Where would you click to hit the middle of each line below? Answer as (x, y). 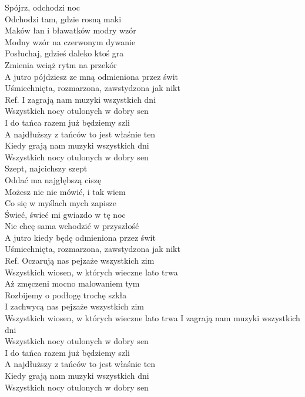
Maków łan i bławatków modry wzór (71, 30)
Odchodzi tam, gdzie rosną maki (63, 18)
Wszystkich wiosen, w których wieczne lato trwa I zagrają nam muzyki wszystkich (152, 318)
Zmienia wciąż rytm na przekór (61, 64)
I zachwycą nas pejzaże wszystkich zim (74, 306)
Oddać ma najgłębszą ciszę (53, 179)
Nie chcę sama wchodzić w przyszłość (72, 226)
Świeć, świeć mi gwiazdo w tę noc (65, 214)
